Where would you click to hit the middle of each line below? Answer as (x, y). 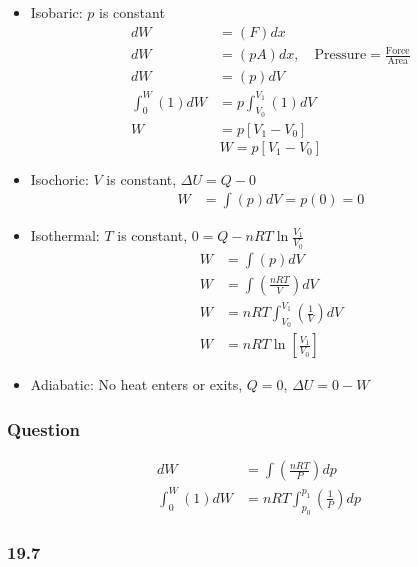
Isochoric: (59, 178)
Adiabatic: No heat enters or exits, (136, 384)
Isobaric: (56, 12)
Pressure (340, 55)
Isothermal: (65, 235)
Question (44, 429)
